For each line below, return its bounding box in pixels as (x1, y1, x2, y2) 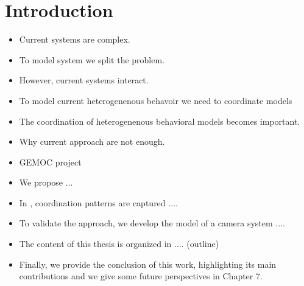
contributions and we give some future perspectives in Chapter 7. (19, 270, 263, 282)
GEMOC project (19, 155, 82, 168)
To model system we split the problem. (19, 53, 165, 66)
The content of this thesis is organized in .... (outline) (19, 237, 219, 250)
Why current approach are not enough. (19, 135, 165, 148)
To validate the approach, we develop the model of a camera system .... (19, 217, 285, 229)
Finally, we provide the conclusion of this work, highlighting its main (19, 257, 277, 270)
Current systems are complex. (19, 33, 130, 46)
